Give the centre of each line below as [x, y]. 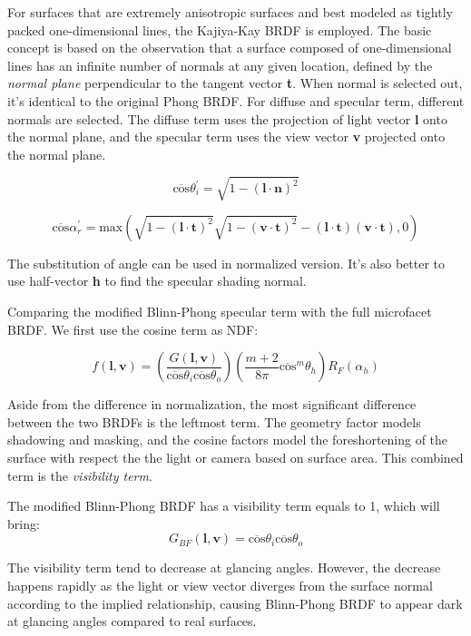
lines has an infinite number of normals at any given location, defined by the [220, 65]
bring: [24, 523]
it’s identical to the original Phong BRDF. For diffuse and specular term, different [236, 100]
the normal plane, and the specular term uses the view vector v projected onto [226, 137]
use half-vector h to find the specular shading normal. [157, 281]
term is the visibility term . [80, 475]
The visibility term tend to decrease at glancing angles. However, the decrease [224, 568]
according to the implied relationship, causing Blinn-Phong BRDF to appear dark [235, 603]
